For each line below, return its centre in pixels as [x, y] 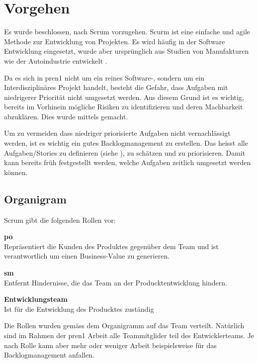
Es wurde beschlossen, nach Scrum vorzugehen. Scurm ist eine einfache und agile [127, 32]
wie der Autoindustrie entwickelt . [56, 60]
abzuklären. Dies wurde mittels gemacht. [66, 116]
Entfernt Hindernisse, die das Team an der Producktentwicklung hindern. [116, 282]
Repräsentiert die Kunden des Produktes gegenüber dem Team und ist [111, 246]
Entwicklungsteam [36, 299]
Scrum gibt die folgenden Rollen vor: [60, 220]
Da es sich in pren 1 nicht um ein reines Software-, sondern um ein [104, 77]
